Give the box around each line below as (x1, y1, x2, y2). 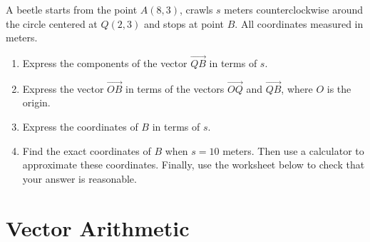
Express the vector (22, 81, 104, 96)
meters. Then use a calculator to (222, 143, 364, 158)
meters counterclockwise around (224, 2, 364, 16)
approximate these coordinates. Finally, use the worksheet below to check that (22, 157, 365, 172)
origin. (22, 95, 51, 110)
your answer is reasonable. (22, 171, 137, 186)
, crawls (180, 2, 213, 16)
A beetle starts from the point (6, 2, 138, 16)
